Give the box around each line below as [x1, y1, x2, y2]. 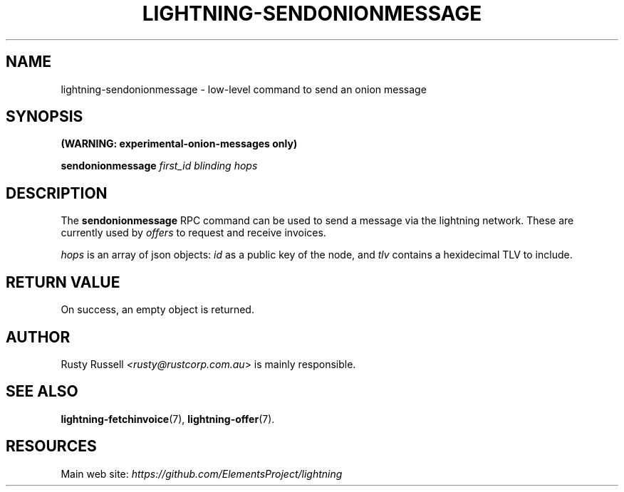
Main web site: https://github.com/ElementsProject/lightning [61, 467, 343, 480]
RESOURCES [6, 437, 97, 456]
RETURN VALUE [6, 273, 120, 291]
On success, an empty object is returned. [61, 303, 254, 316]
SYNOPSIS [6, 108, 83, 126]
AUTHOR [6, 328, 71, 346]
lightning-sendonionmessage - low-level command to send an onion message [61, 83, 427, 95]
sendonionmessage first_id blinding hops [61, 159, 258, 172]
